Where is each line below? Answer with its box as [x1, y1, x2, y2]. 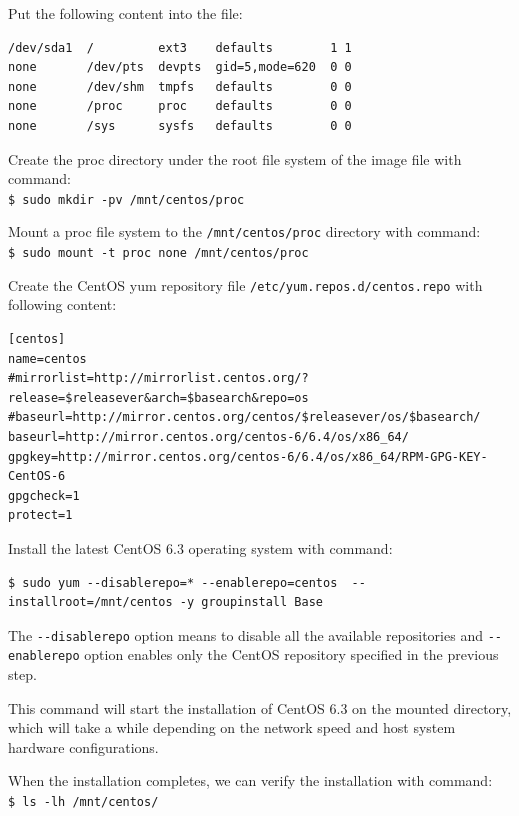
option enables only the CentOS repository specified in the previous [84, 644, 499, 665]
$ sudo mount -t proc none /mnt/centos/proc [8, 246, 309, 261]
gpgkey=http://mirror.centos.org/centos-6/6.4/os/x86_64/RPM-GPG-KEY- [8, 449, 488, 464]
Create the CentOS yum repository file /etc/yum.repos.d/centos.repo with [8, 274, 483, 295]
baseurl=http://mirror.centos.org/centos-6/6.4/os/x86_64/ [8, 429, 409, 444]
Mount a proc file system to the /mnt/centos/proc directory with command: [8, 221, 481, 242]
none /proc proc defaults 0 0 [8, 99, 352, 114]
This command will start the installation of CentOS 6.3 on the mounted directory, [8, 697, 512, 718]
